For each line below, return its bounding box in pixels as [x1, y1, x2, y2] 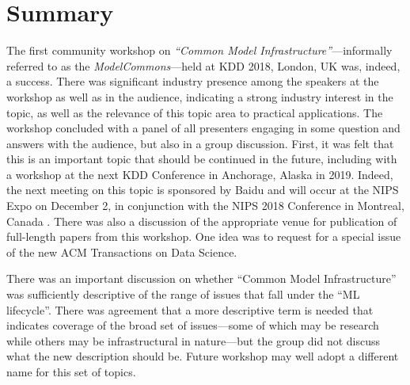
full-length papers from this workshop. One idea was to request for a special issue [6, 228, 401, 245]
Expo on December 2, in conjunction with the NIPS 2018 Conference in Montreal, [6, 197, 404, 214]
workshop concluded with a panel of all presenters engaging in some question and [6, 120, 401, 136]
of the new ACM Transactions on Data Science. [6, 243, 237, 260]
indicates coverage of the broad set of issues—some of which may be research [6, 317, 379, 334]
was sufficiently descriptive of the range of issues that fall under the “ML [6, 286, 360, 303]
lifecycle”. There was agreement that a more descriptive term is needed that [6, 301, 374, 318]
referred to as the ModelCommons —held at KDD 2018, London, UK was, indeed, [6, 57, 401, 74]
